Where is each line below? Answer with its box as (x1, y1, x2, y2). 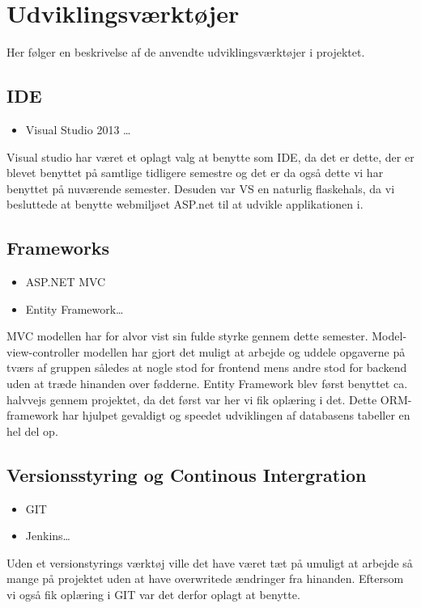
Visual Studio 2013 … (25, 120, 131, 137)
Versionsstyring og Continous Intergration (6, 462, 367, 487)
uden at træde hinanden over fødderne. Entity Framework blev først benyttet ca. (6, 375, 408, 392)
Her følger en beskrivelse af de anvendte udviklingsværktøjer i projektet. (6, 44, 365, 61)
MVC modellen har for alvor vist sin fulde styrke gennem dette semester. (6, 327, 368, 344)
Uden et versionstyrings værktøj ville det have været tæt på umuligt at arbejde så (6, 554, 413, 571)
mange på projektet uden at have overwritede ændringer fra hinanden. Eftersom (6, 570, 404, 587)
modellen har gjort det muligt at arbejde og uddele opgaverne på (83, 343, 406, 360)
